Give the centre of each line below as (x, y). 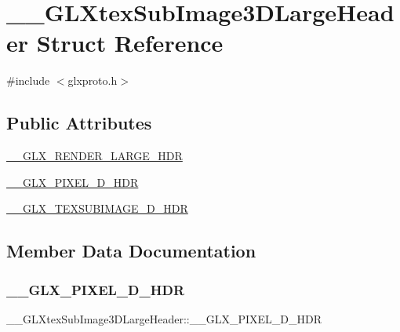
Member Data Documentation (131, 251)
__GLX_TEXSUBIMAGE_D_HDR (97, 208)
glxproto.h (93, 80)
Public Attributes (79, 123)
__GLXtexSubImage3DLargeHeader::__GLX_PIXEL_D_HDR (164, 318)
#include (28, 80)
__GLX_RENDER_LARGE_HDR (95, 156)
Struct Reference (130, 43)
